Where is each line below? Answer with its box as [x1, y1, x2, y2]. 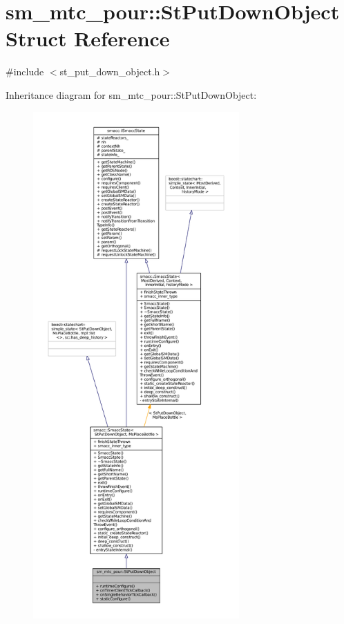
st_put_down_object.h [59, 64, 160, 79]
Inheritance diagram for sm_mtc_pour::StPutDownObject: [6, 87, 257, 102]
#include [6, 64, 44, 79]
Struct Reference [6, 24, 170, 53]
